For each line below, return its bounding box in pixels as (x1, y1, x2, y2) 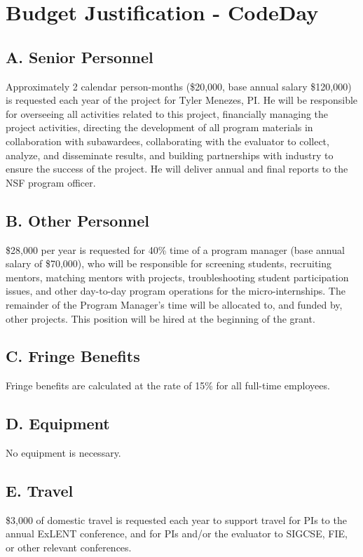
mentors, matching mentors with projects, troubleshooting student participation (6, 269, 349, 284)
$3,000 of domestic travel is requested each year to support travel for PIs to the (6, 512, 347, 527)
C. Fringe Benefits (6, 345, 140, 367)
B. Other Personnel (6, 209, 150, 231)
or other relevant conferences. (6, 540, 132, 555)
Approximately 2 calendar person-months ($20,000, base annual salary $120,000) (6, 79, 352, 93)
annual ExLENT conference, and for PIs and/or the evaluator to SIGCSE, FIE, (6, 526, 348, 541)
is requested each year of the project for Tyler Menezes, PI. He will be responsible (6, 93, 358, 107)
